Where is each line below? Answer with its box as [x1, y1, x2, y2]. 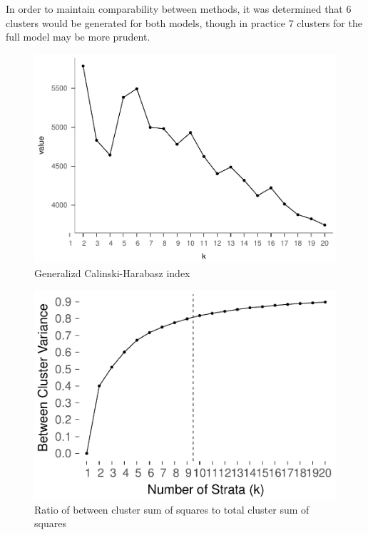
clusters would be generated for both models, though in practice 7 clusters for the [6, 15, 362, 30]
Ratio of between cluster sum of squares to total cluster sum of [34, 502, 310, 516]
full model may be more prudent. [6, 29, 150, 44]
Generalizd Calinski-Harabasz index [34, 265, 190, 280]
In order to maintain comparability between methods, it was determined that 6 [6, 1, 352, 16]
